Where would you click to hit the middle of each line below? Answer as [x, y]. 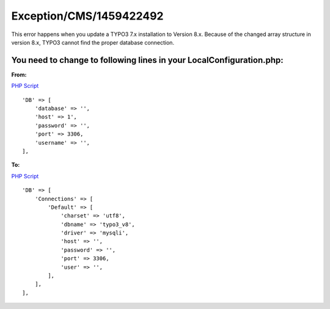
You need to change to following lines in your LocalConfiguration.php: [147, 60]
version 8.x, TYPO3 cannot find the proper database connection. [93, 42]
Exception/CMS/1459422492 [87, 16]
